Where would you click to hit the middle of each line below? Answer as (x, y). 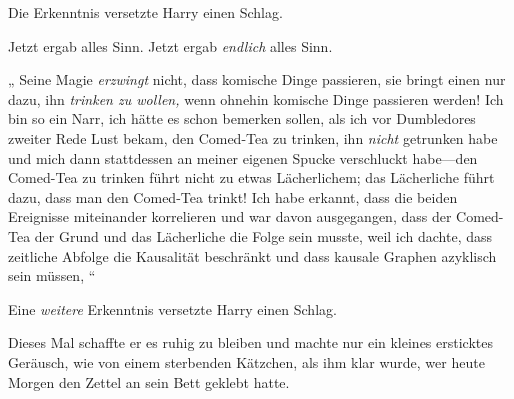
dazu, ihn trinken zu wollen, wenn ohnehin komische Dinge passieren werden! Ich (256, 98)
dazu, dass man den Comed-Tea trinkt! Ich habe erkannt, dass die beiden (233, 196)
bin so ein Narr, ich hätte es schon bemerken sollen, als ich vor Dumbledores (242, 118)
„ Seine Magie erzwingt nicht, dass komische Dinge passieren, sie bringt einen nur (257, 79)
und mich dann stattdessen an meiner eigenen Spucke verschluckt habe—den (243, 157)
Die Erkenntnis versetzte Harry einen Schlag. (145, 12)
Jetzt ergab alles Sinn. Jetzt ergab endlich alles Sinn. (170, 45)
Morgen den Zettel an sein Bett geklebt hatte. (149, 381)
